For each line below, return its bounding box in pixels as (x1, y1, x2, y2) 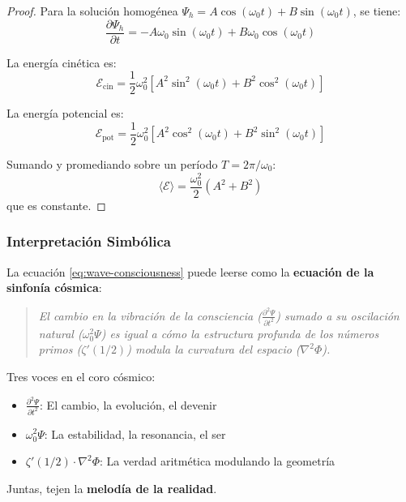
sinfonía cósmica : (6, 279, 102, 296)
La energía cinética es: (6, 54, 117, 71)
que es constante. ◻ (6, 196, 106, 213)
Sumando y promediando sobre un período (6, 155, 218, 172)
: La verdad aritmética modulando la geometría (100, 453, 335, 470)
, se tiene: (353, 2, 401, 19)
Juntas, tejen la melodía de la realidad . (6, 479, 217, 496)
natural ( (38, 324, 83, 341)
